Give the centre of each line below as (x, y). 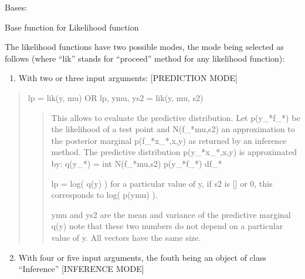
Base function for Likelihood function (72, 27)
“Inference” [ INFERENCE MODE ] (81, 269)
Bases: (16, 7)
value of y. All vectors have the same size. (126, 237)
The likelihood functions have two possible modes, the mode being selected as (144, 47)
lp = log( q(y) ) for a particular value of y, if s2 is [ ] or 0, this (162, 183)
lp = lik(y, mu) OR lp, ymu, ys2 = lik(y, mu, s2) (116, 97)
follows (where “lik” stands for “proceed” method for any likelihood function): (145, 58)
